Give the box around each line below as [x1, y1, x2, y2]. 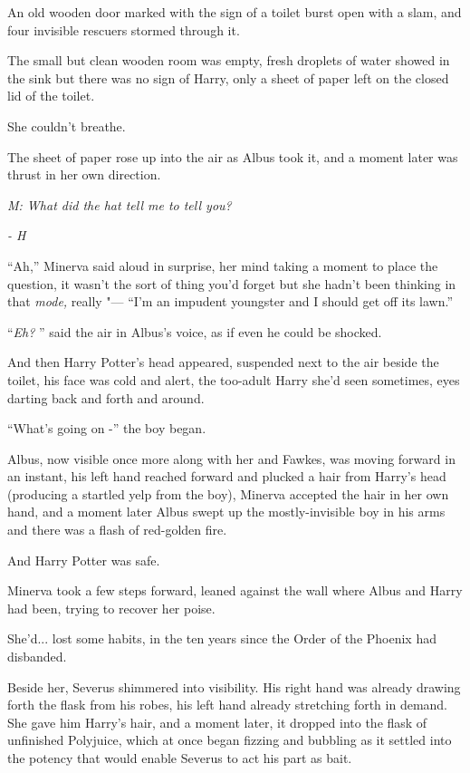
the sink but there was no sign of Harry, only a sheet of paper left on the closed [7, 68, 449, 87]
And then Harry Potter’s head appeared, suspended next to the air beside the [7, 353, 439, 372]
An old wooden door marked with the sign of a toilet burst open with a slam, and [7, 3, 462, 21]
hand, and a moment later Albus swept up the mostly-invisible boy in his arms [7, 502, 446, 521]
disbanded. [7, 647, 67, 666]
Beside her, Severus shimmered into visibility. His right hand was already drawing [7, 677, 461, 696]
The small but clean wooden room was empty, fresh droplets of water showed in [7, 51, 450, 70]
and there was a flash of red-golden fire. [7, 520, 227, 539]
